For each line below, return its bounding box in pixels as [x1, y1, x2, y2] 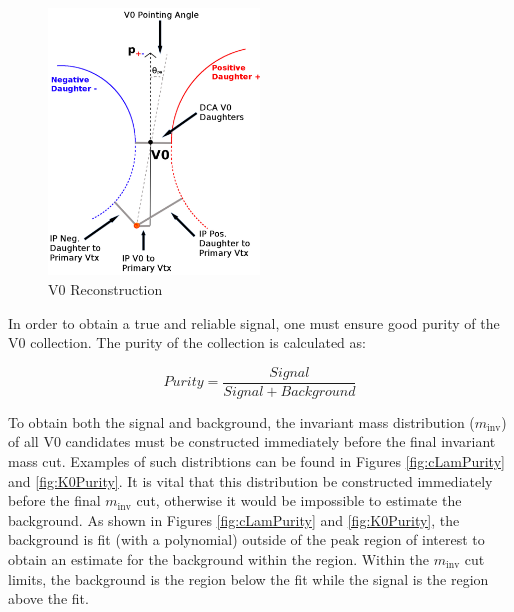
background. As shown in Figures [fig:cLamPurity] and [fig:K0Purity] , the [8, 509, 460, 530]
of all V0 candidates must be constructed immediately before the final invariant [8, 431, 496, 452]
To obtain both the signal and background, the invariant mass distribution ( [8, 411, 475, 432]
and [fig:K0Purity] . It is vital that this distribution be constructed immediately [8, 470, 493, 491]
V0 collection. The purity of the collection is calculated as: [8, 332, 366, 353]
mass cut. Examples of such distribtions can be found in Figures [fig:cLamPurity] [8, 450, 505, 471]
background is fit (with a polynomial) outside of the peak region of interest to [8, 529, 485, 550]
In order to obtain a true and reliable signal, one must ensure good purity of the [8, 312, 500, 333]
